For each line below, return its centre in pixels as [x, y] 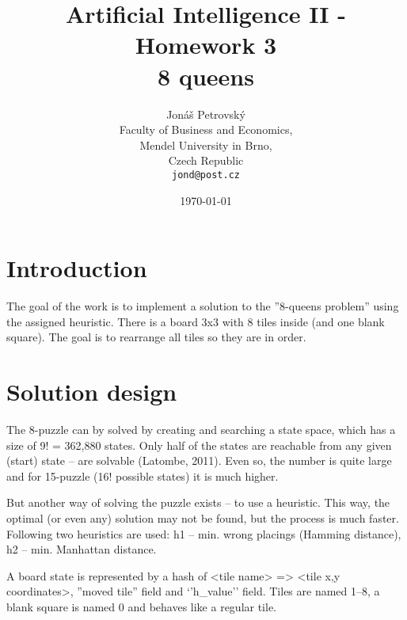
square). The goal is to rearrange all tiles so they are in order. [156, 337]
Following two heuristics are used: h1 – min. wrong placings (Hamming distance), [204, 533]
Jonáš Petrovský [206, 114]
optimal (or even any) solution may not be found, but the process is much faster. [203, 517]
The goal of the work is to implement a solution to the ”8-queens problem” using [203, 306]
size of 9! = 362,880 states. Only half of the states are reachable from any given [199, 445]
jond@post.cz [206, 175]
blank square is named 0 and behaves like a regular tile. [142, 606]
